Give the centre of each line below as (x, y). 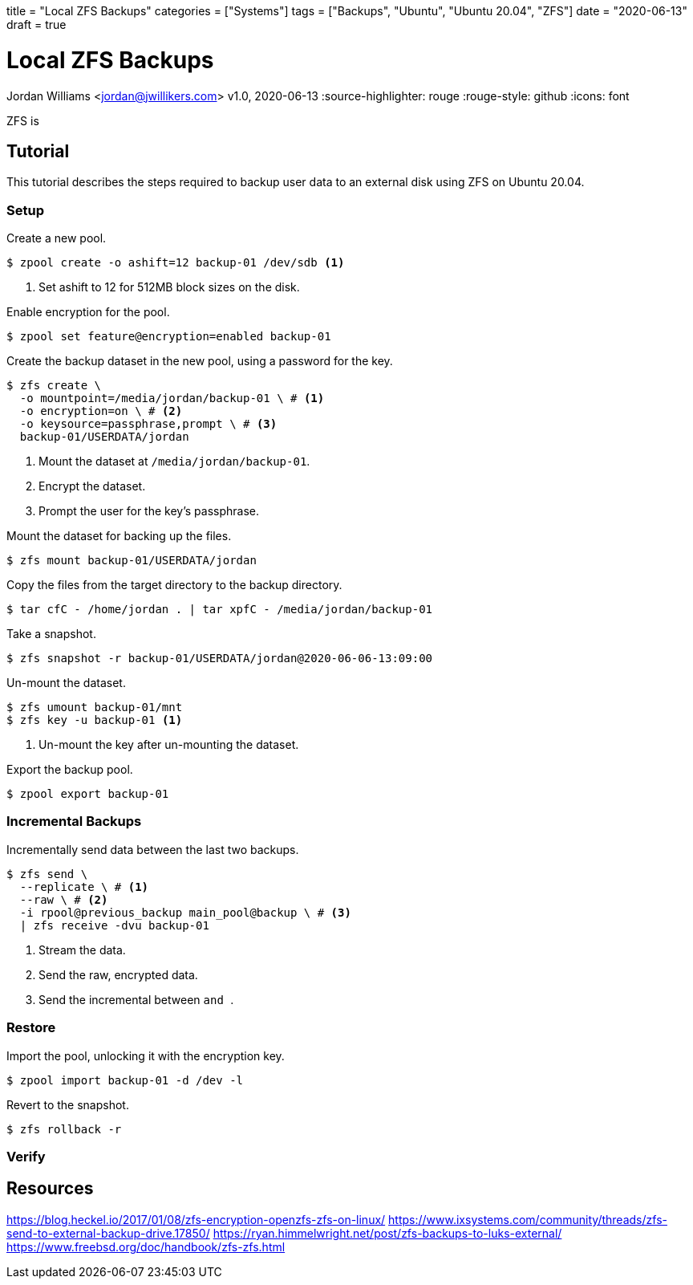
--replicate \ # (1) (84, 886)
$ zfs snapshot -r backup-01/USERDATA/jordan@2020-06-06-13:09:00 (220, 659)
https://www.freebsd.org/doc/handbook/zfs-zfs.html (146, 1246)
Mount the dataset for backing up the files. (119, 536)
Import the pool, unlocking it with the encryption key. (146, 1055)
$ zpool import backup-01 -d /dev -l (125, 1080)
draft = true (36, 24)
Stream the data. (82, 950)
